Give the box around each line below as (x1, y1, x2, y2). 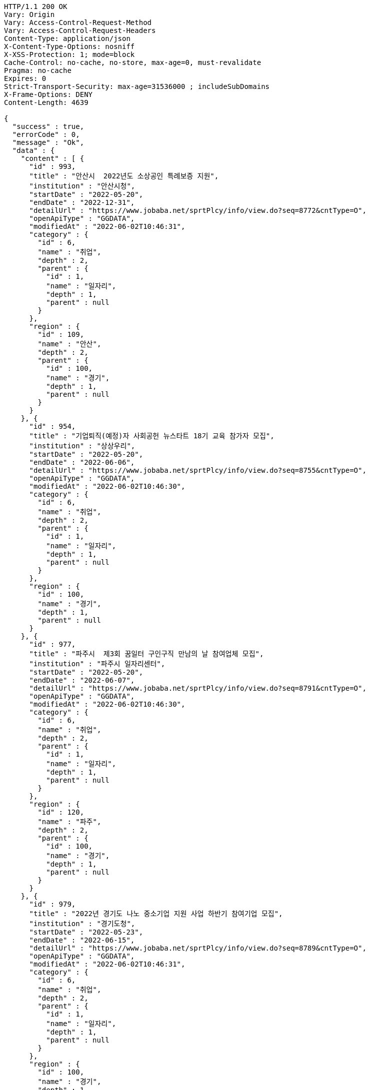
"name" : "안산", (37, 340, 101, 348)
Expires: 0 (4, 74, 46, 82)
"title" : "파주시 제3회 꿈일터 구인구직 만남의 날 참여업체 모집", (29, 650, 264, 658)
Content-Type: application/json (4, 34, 130, 42)
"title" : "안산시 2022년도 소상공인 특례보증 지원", (29, 172, 219, 180)
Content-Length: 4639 (4, 98, 88, 106)
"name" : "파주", (37, 818, 101, 826)
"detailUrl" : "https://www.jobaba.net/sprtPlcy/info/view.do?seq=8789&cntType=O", (29, 944, 366, 952)
